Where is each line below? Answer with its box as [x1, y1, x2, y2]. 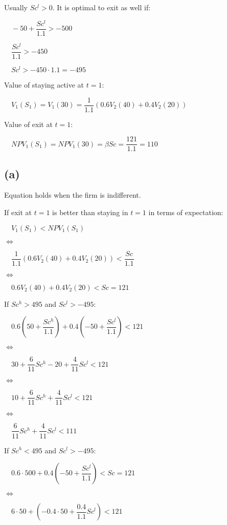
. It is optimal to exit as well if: [52, 2, 151, 12]
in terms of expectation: [148, 207, 223, 218]
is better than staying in [52, 207, 128, 218]
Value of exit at [4, 118, 53, 129]
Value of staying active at [4, 79, 84, 90]
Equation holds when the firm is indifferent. [4, 190, 141, 200]
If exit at [4, 207, 32, 218]
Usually [4, 2, 28, 12]
